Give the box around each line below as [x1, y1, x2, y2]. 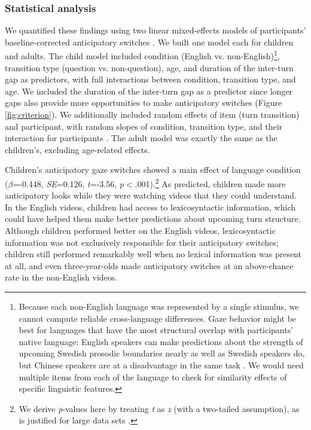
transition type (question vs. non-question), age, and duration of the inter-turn [5, 61, 294, 74]
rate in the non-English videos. [5, 271, 118, 283]
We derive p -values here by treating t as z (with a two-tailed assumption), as [19, 402, 300, 414]
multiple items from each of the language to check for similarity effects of [19, 370, 287, 383]
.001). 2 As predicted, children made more [135, 176, 286, 190]
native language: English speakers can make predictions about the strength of [19, 335, 303, 347]
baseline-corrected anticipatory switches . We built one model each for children [5, 35, 294, 48]
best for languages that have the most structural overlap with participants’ [19, 324, 294, 336]
